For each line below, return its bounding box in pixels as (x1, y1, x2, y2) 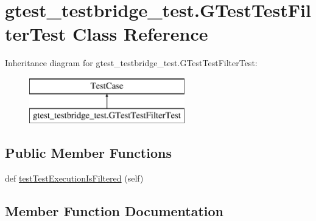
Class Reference (72, 21, 208, 46)
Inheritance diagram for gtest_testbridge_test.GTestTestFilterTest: (5, 56, 258, 69)
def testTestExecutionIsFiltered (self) (5, 172, 144, 185)
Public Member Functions (5, 143, 172, 162)
